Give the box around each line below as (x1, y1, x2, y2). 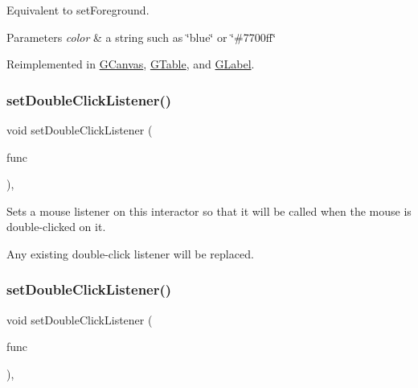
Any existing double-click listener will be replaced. (6, 245, 254, 262)
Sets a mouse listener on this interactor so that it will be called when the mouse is (6, 202, 412, 219)
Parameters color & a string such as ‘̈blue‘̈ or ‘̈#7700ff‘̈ (6, 28, 277, 45)
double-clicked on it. (6, 218, 106, 235)
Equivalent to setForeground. (6, 2, 150, 18)
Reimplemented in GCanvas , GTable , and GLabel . (6, 56, 255, 72)
